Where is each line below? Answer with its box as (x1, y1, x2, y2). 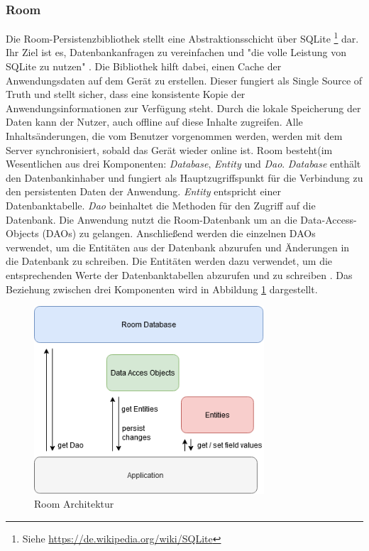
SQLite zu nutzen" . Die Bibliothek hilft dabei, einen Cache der (6, 59, 282, 74)
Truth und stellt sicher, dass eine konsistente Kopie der (6, 87, 246, 102)
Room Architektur (34, 496, 114, 511)
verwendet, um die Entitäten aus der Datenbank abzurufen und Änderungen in (6, 239, 350, 254)
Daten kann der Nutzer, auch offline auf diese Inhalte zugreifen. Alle (6, 114, 303, 129)
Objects (6, 226, 39, 241)
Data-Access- (300, 212, 357, 227)
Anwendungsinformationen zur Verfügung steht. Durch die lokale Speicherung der (6, 100, 361, 115)
